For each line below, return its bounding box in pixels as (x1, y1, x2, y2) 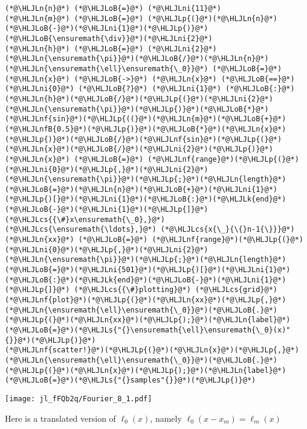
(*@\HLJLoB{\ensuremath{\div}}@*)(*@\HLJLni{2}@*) (5, 34, 213, 43)
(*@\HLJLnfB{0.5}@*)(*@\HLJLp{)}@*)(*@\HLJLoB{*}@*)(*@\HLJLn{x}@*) (5, 124, 286, 133)
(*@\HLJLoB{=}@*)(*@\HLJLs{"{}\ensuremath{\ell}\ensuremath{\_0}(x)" (5, 326, 291, 334)
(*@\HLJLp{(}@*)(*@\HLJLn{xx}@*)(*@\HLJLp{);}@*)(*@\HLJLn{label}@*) (5, 316, 291, 325)
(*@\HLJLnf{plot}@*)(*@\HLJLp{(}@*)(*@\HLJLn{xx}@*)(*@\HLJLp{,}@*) (5, 296, 286, 305)
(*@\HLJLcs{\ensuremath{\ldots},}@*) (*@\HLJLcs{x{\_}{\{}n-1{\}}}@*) (5, 225, 295, 234)
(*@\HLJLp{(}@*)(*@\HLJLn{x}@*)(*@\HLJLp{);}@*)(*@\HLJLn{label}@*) (5, 366, 286, 375)
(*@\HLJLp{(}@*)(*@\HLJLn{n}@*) (147, 14, 278, 23)
